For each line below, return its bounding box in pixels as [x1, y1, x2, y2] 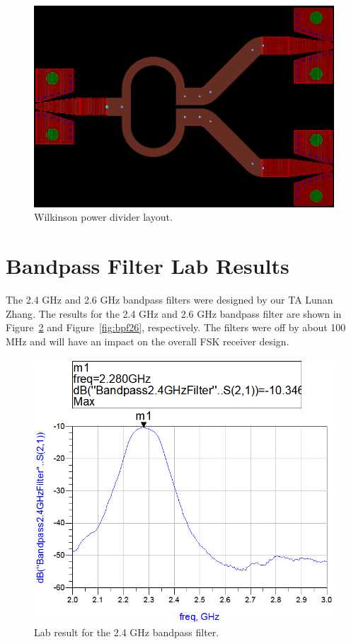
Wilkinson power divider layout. [34, 209, 173, 224]
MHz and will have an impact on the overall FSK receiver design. [6, 333, 289, 348]
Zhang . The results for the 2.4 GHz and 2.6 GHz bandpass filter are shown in [6, 306, 342, 321]
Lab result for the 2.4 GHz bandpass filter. [34, 624, 219, 639]
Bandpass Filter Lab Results [6, 251, 289, 280]
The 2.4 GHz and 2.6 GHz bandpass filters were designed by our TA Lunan [6, 292, 333, 307]
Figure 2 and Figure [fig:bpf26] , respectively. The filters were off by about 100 [6, 320, 346, 335]
